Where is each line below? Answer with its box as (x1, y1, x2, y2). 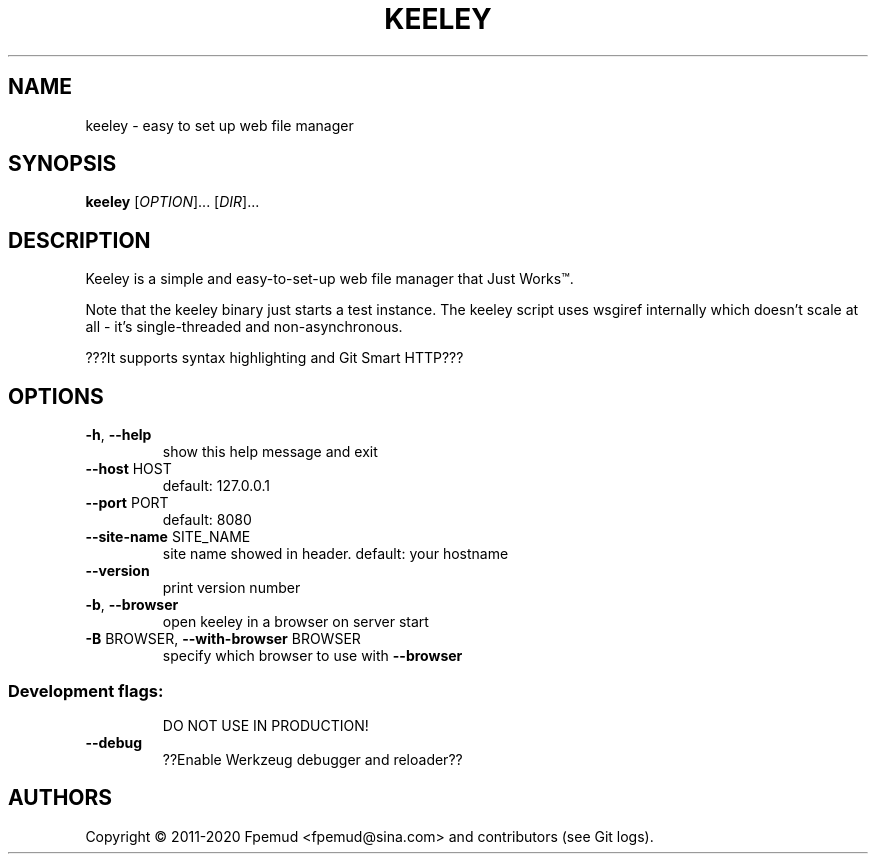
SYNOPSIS (8, 151, 117, 177)
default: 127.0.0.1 (162, 477, 271, 495)
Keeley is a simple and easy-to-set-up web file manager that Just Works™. (85, 270, 574, 288)
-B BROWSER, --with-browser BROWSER (85, 630, 361, 648)
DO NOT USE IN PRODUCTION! (162, 716, 369, 734)
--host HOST (85, 460, 172, 478)
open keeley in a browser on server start (162, 613, 429, 631)
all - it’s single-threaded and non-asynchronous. (85, 318, 403, 336)
